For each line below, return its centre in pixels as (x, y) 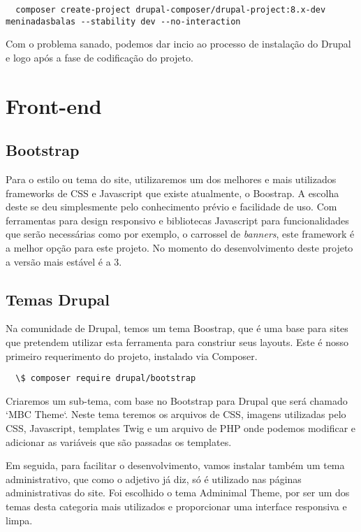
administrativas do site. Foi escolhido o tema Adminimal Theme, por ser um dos (178, 493)
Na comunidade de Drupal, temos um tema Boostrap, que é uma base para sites (177, 328)
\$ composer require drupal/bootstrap (106, 379)
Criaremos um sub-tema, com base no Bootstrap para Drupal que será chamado (177, 400)
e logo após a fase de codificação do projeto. (100, 57)
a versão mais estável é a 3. (64, 261)
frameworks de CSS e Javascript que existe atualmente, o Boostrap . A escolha (172, 193)
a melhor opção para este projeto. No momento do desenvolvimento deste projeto (179, 248)
